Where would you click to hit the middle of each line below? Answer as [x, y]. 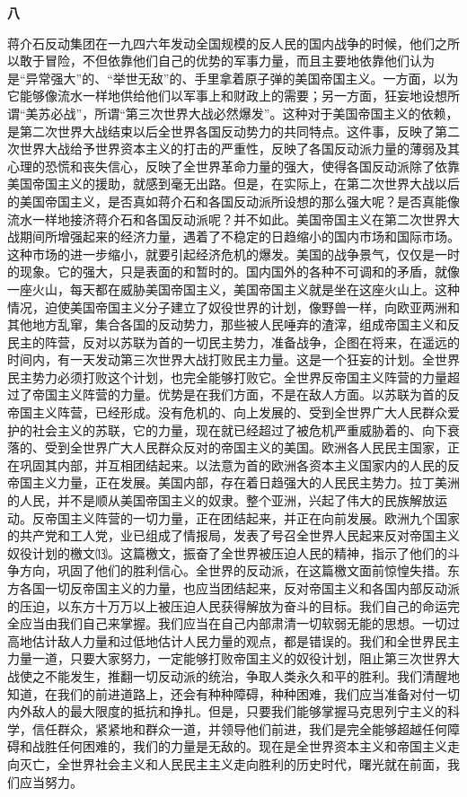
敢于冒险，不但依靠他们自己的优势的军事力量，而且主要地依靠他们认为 [227, 61]
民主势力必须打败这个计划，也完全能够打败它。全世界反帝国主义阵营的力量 [227, 377]
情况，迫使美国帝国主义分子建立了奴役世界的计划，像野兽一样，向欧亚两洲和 [233, 307]
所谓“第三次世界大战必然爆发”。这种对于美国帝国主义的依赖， [277, 113]
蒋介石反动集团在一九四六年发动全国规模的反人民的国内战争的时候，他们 [221, 43]
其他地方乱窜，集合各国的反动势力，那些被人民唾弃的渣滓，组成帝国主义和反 [233, 324]
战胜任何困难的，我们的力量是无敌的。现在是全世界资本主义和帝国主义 [239, 746]
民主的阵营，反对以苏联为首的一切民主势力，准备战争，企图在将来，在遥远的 [233, 342]
